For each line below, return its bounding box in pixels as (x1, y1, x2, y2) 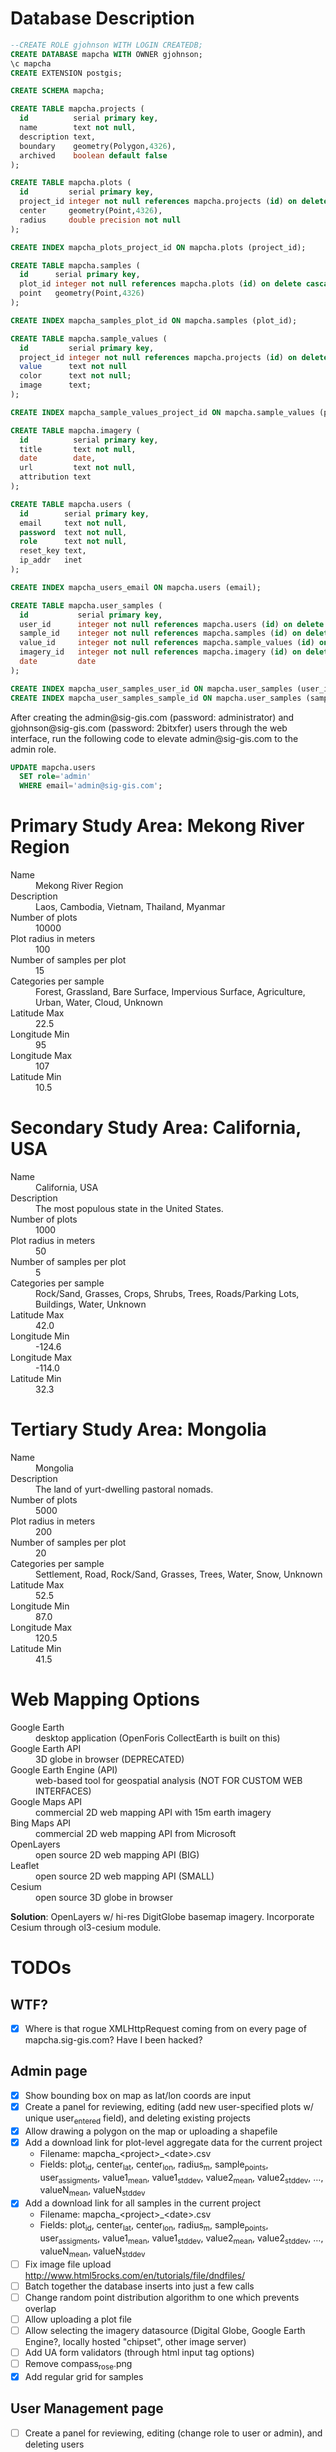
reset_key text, (19, 546, 87, 556)
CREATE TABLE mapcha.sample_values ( (10, 333, 168, 344)
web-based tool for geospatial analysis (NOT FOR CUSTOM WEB (35, 1774, 303, 1786)
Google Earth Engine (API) (10, 1763, 118, 1776)
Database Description (10, 7, 195, 30)
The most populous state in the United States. (35, 1203, 224, 1215)
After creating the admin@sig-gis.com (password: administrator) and (10, 711, 295, 723)
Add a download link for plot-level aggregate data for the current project (24, 2136, 323, 2148)
